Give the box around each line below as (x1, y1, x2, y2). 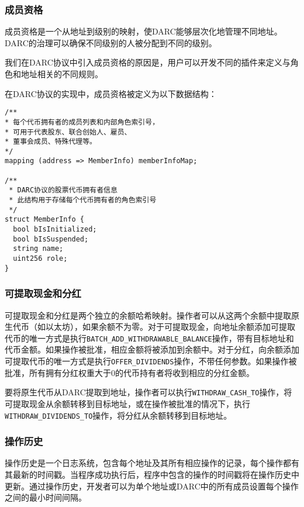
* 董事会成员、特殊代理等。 (5, 137, 97, 146)
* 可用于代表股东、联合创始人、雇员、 (5, 127, 132, 136)
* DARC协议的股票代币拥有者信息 (9, 186, 118, 195)
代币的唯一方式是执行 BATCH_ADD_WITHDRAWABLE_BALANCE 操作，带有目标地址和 (5, 332, 294, 344)
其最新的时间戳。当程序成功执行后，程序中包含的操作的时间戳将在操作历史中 (5, 468, 299, 480)
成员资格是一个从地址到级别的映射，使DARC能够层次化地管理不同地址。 (5, 25, 282, 37)
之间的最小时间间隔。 (5, 491, 87, 503)
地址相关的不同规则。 (20, 68, 103, 80)
